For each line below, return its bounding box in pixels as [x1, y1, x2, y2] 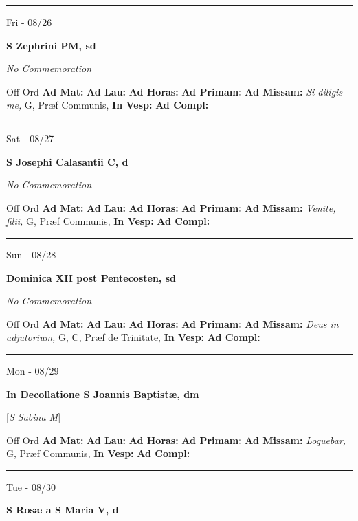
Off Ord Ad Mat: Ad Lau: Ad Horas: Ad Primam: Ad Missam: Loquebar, [6, 432, 346, 447]
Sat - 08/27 [6, 131, 54, 145]
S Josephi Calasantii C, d [6, 154, 128, 168]
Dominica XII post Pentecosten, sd [6, 270, 176, 285]
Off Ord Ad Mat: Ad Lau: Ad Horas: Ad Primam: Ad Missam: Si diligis [6, 84, 343, 98]
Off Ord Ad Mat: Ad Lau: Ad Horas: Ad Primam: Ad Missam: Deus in [6, 316, 339, 331]
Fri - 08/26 [6, 15, 52, 29]
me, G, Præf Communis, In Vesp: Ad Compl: [6, 98, 209, 112]
